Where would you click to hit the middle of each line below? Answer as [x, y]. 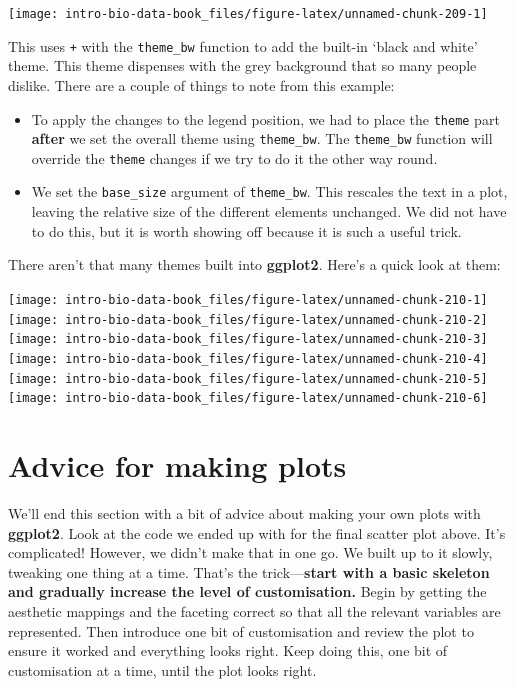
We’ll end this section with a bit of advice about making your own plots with [244, 512]
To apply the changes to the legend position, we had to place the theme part [265, 118]
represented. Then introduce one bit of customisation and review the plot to [241, 630]
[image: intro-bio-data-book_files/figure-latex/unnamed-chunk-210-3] [248, 339]
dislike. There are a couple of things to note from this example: [201, 84]
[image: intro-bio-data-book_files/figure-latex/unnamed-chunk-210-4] [248, 358]
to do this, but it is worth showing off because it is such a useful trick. [246, 230]
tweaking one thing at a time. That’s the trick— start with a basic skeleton [249, 571]
